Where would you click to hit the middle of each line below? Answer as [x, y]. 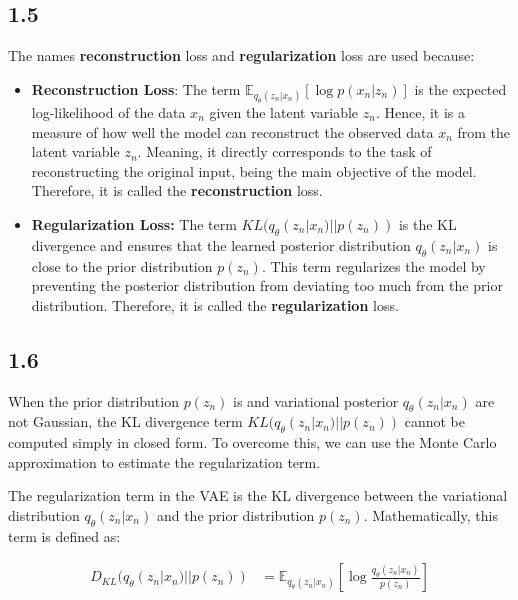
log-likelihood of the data [108, 111]
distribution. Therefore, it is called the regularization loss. [215, 304]
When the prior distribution [93, 400]
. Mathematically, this [430, 514]
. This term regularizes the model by [373, 265]
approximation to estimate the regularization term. [164, 461]
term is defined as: [64, 535]
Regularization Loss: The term [134, 223]
